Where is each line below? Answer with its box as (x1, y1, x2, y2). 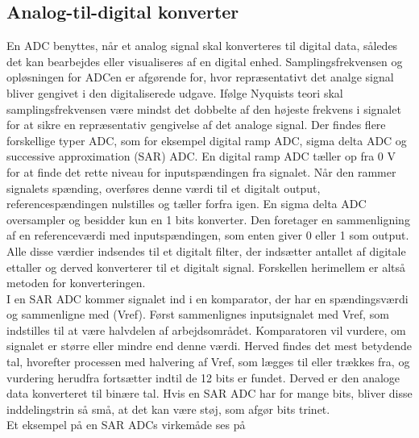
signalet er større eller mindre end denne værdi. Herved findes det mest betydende (6, 337, 413, 354)
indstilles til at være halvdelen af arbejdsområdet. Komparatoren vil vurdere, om (6, 321, 406, 338)
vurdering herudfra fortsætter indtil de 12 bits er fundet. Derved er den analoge (6, 369, 400, 386)
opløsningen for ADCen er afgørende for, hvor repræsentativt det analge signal (6, 69, 394, 86)
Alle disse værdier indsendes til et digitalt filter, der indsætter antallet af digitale (6, 242, 406, 259)
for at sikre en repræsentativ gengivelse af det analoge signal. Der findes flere (6, 116, 386, 133)
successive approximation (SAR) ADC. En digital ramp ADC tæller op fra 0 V (6, 148, 396, 165)
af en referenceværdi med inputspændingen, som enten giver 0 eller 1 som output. (6, 227, 409, 244)
